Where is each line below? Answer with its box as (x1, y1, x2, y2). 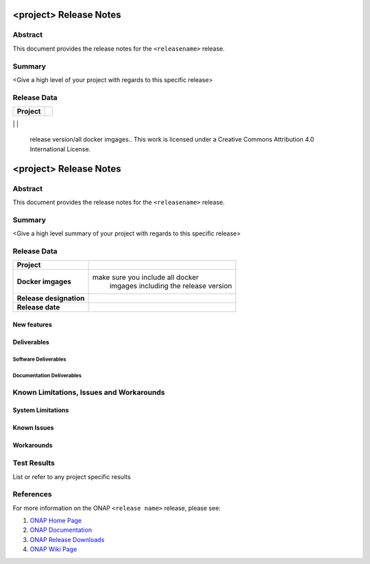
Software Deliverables (12, 356, 66, 363)
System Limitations (12, 406, 69, 414)
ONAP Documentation (29, 526, 92, 534)
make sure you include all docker (92, 272, 199, 282)
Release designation (16, 294, 85, 303)
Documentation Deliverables (12, 372, 82, 379)
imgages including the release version (109, 281, 232, 291)
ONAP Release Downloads (29, 535, 105, 543)
